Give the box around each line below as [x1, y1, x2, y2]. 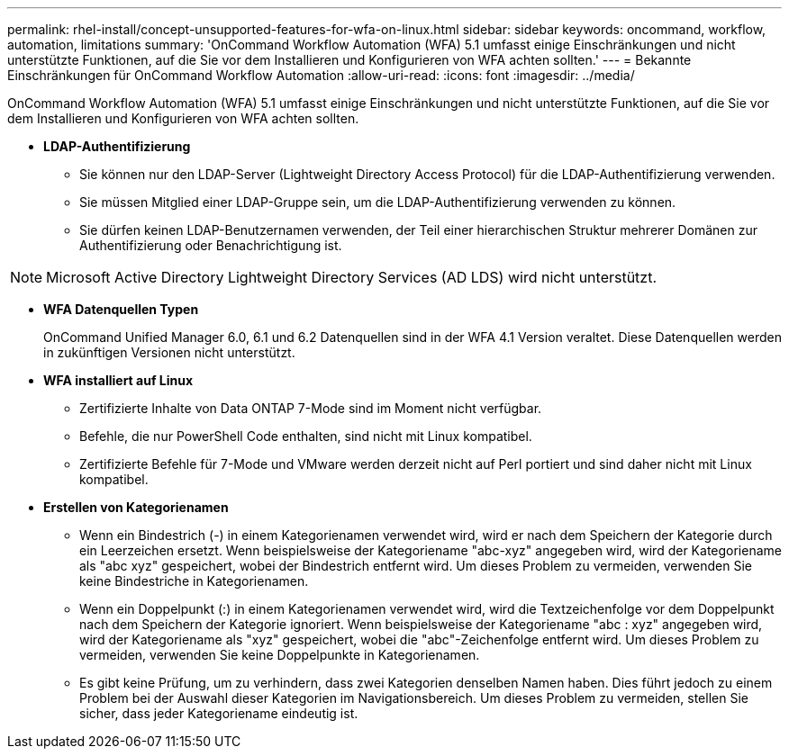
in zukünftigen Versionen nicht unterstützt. [43, 345, 295, 360]
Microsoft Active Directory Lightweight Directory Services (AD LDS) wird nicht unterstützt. [46, 268, 657, 286]
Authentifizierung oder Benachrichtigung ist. [79, 238, 342, 253]
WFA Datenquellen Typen [43, 301, 199, 317]
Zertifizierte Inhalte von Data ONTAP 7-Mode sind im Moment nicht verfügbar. [79, 400, 542, 416]
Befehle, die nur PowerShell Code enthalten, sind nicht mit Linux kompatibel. [79, 428, 532, 444]
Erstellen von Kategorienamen [43, 499, 229, 515]
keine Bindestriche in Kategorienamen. [79, 573, 309, 589]
